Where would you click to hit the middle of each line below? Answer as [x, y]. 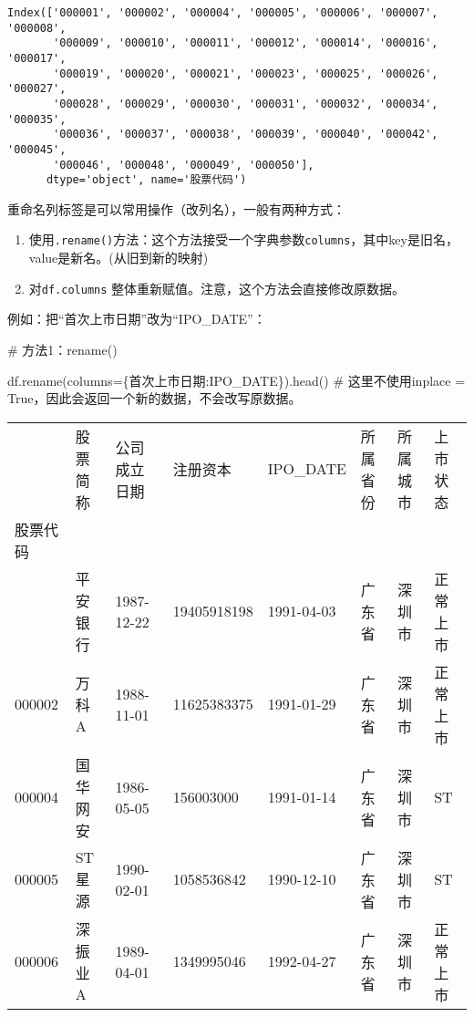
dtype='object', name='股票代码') [146, 180]
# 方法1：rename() [62, 349]
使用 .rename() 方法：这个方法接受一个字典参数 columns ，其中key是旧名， [243, 239]
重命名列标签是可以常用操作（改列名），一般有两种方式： [176, 208]
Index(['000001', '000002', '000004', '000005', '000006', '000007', [223, 13]
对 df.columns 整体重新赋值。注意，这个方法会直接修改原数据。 [217, 288]
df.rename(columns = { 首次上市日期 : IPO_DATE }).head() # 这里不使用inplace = [237, 380]
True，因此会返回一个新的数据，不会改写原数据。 [155, 398]
